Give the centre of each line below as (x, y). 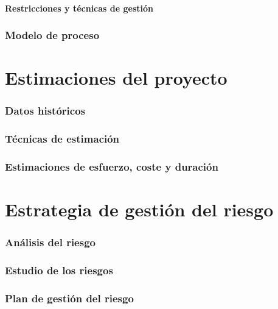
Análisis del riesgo (50, 242)
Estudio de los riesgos (59, 270)
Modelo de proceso (52, 35)
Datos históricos (45, 111)
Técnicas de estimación (62, 139)
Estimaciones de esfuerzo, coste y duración (112, 167)
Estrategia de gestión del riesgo (139, 209)
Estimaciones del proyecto (116, 78)
